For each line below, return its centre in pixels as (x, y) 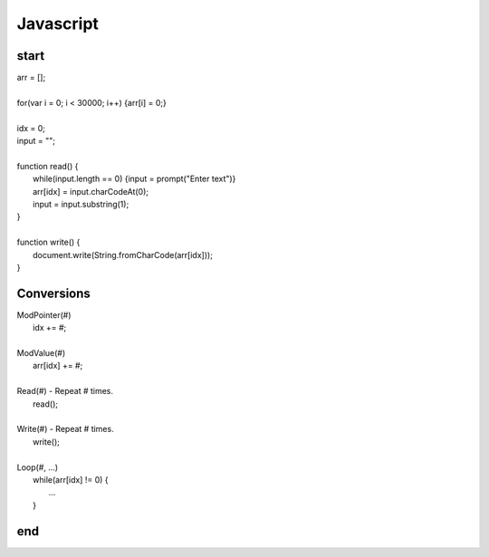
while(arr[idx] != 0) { (71, 479)
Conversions (53, 293)
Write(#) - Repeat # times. (65, 429)
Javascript (58, 24)
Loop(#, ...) (38, 467)
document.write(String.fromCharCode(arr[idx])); (123, 254)
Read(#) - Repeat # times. (65, 391)
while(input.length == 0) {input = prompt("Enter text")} (134, 179)
